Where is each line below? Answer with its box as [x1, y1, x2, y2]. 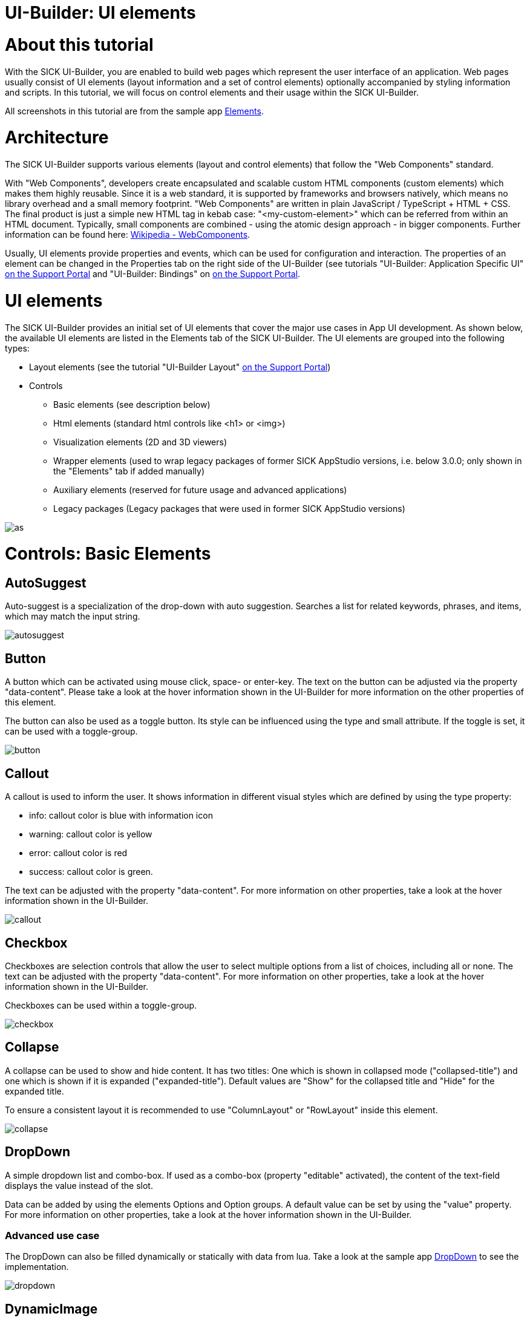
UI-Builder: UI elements [5, 2, 196, 23]
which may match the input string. [5, 611, 140, 622]
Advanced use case [5, 1229, 100, 1242]
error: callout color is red [29, 848, 128, 859]
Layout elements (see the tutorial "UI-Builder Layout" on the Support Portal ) [29, 361, 331, 372]
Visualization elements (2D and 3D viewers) [53, 436, 227, 447]
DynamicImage [5, 1301, 98, 1317]
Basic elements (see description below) [53, 399, 211, 410]
